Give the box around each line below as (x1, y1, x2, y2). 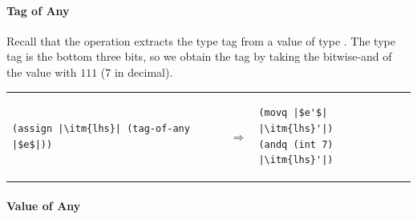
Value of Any (6, 197, 81, 213)
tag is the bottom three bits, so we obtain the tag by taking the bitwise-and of (6, 48, 392, 65)
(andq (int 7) (258, 138, 334, 150)
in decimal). (114, 63, 173, 80)
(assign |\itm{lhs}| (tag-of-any (12, 122, 190, 134)
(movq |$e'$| (258, 107, 328, 119)
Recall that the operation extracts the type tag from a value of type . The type (6, 32, 395, 49)
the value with (6, 63, 77, 80)
